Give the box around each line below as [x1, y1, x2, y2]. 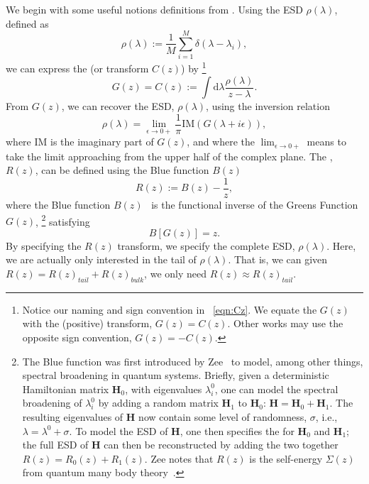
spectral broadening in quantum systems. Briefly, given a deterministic [22, 368, 329, 383]
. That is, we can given [228, 252, 328, 267]
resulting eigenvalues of [22, 409, 123, 424]
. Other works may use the [227, 316, 343, 331]
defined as [6, 16, 49, 31]
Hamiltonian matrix [22, 381, 109, 396]
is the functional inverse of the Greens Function [151, 197, 358, 212]
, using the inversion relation [206, 99, 330, 114]
